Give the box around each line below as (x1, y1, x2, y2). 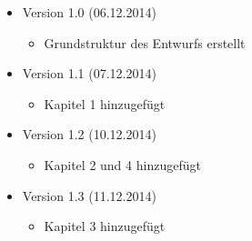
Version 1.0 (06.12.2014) (22, 3, 156, 21)
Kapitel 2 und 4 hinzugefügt (44, 155, 201, 174)
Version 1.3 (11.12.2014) (22, 186, 156, 205)
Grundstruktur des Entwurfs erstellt (44, 33, 246, 52)
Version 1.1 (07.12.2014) (22, 64, 156, 83)
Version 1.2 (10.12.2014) (22, 125, 156, 144)
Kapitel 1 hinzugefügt (44, 94, 166, 113)
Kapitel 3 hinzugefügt (44, 216, 166, 236)
